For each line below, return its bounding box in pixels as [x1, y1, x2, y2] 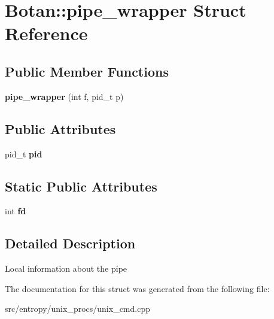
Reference [5, 21, 88, 45]
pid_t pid [5, 147, 42, 160]
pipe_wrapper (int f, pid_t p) [5, 90, 124, 102]
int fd [5, 205, 26, 217]
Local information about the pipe [5, 262, 127, 275]
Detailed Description [5, 234, 136, 253]
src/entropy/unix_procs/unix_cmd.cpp [5, 302, 150, 315]
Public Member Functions [5, 62, 169, 80]
